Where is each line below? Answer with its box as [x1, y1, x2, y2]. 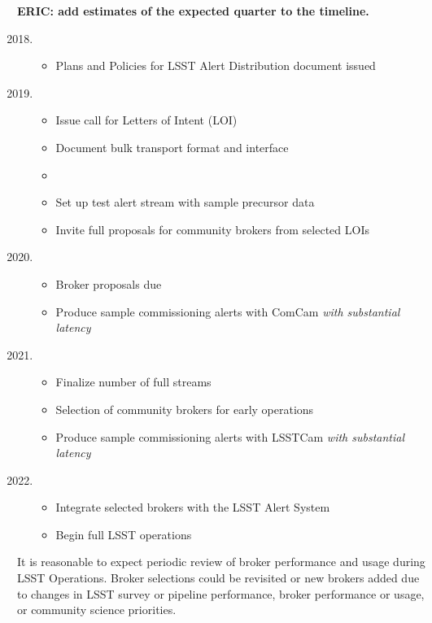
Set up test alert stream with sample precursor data [55, 194, 315, 211]
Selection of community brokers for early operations [55, 400, 314, 417]
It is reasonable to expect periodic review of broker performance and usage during [17, 553, 425, 570]
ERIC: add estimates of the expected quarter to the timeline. [17, 2, 369, 19]
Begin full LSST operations [55, 525, 192, 542]
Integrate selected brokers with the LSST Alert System [55, 499, 330, 516]
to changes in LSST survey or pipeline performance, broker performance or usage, [17, 585, 425, 602]
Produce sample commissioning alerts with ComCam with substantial [55, 303, 400, 320]
